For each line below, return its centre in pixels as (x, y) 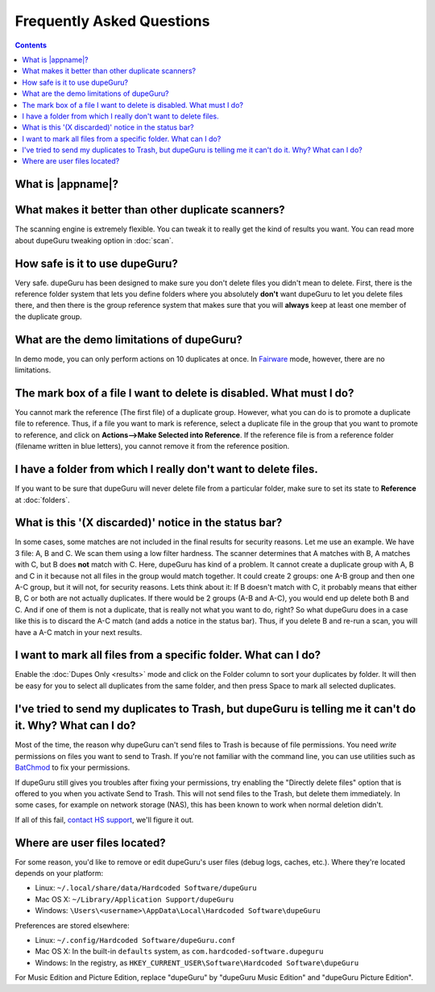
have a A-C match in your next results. (79, 632)
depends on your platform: (59, 873)
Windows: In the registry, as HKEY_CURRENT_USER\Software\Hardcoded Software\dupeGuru (197, 962)
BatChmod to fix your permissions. (72, 768)
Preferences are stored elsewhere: (72, 925)
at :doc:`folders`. (42, 500)
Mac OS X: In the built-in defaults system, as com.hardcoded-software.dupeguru (179, 952)
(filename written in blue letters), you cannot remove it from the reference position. (152, 446)
